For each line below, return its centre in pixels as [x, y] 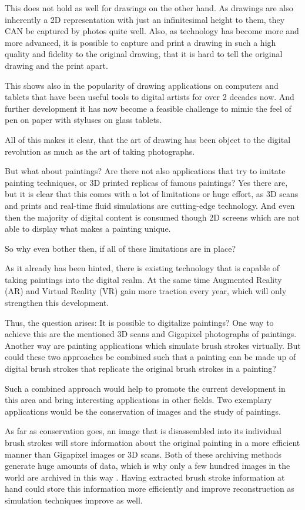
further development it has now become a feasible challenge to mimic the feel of [148, 108]
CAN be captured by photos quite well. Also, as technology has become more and [152, 31]
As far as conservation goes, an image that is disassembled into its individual [143, 431]
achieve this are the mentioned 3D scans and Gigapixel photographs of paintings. [151, 334]
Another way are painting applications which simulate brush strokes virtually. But [153, 345]
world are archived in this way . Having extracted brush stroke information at [145, 477]
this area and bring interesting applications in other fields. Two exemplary [138, 400]
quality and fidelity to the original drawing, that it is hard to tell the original [144, 54]
